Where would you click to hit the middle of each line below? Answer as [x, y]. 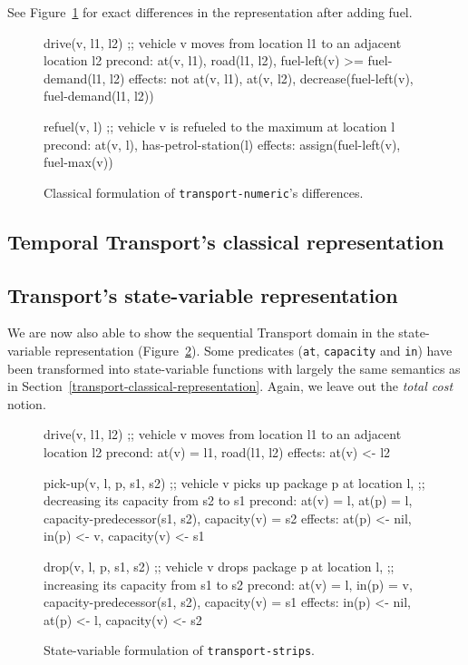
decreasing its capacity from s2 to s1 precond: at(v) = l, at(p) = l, [228, 500]
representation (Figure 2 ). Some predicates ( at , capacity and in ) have [253, 350]
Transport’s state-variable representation [203, 294]
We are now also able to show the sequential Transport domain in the [201, 332]
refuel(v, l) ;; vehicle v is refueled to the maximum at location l [219, 126]
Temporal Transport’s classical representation [226, 241]
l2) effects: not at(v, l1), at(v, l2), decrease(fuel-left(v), [262, 78]
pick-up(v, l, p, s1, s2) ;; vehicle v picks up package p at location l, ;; [234, 482]
